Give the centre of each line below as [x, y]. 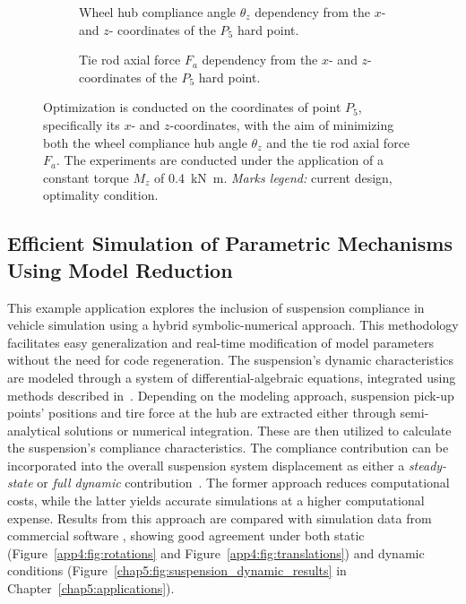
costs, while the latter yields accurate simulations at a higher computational [216, 500]
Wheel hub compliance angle [157, 12]
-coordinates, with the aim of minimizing [282, 124]
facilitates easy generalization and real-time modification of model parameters [220, 342]
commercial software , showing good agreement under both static [186, 535]
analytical [34, 430]
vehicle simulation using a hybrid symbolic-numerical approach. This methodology [233, 325]
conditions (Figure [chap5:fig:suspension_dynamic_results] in [177, 570]
